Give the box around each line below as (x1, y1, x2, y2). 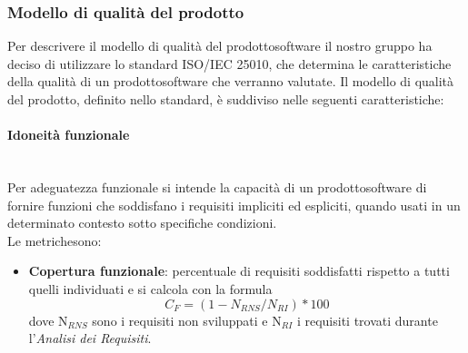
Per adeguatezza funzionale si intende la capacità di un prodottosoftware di (7, 177, 427, 196)
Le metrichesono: (7, 230, 102, 250)
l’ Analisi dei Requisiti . (28, 328, 152, 348)
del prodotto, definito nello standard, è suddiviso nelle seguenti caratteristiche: (7, 90, 444, 108)
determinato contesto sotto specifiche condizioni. (7, 213, 277, 232)
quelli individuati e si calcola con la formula (28, 279, 273, 298)
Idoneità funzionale (7, 125, 130, 144)
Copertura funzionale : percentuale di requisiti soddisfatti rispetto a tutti (28, 261, 450, 280)
